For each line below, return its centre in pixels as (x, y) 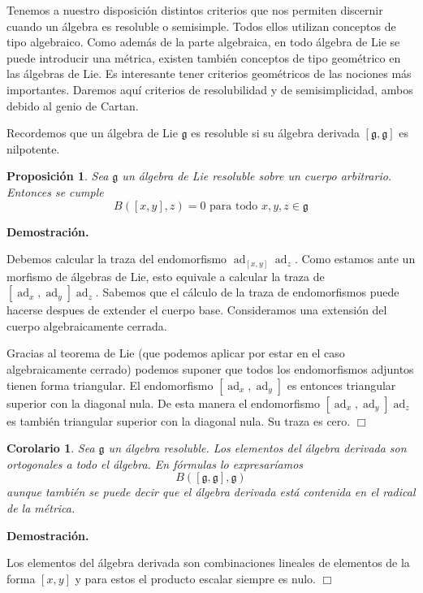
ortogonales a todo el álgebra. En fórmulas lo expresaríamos (155, 463)
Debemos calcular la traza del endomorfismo (117, 259)
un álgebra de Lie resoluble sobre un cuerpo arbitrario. (257, 176)
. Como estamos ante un (355, 259)
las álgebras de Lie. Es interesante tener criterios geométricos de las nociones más (209, 74)
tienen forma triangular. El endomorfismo (110, 385)
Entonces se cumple (55, 191)
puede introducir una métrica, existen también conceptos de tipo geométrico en (204, 57)
